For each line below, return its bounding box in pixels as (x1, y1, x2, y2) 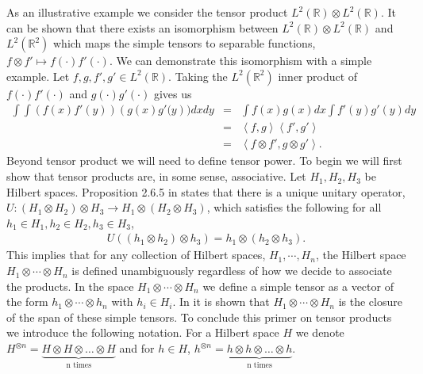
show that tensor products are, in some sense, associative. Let (6, 168, 306, 185)
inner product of (278, 67, 358, 84)
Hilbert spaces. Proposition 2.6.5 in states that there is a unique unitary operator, (6, 183, 406, 200)
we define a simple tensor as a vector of (202, 277, 394, 294)
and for (119, 340, 155, 357)
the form (6, 293, 48, 310)
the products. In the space (6, 277, 134, 294)
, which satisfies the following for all (206, 199, 382, 216)
